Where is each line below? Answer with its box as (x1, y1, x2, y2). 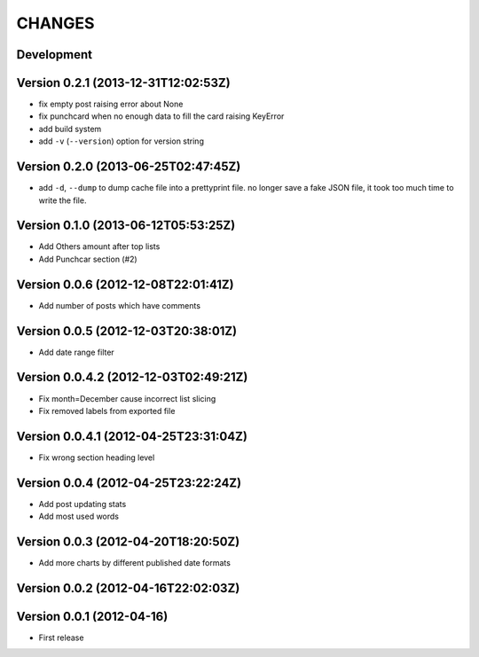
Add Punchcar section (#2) (38, 254, 137, 264)
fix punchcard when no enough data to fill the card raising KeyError (38, 111, 285, 121)
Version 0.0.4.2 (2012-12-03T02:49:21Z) (16, 370, 248, 385)
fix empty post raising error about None (38, 98, 184, 110)
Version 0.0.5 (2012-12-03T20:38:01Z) (16, 324, 238, 339)
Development (16, 47, 93, 62)
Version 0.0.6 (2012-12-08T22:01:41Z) (16, 277, 234, 292)
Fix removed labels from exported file (38, 405, 176, 416)
